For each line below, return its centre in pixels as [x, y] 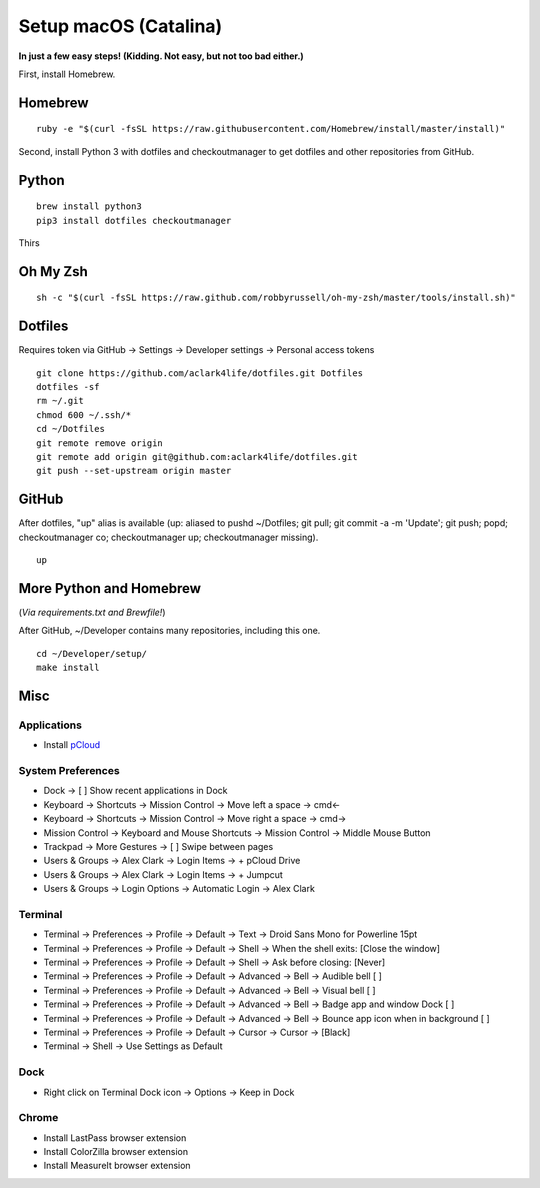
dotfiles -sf [68, 387]
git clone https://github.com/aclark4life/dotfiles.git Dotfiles [200, 373]
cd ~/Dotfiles [70, 429]
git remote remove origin [100, 443]
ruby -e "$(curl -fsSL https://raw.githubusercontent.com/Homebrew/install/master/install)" [271, 129]
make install [68, 668]
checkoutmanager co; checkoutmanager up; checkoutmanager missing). [168, 537]
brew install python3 [89, 206]
